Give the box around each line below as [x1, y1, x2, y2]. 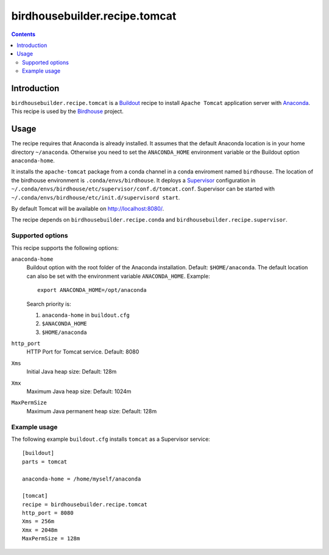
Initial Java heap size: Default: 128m [26, 368, 117, 375]
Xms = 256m [22, 518, 55, 525]
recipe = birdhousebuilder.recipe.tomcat [22, 501, 147, 508]
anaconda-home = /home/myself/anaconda [22, 475, 141, 482]
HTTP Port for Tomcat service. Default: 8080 [26, 348, 140, 355]
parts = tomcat [22, 458, 68, 465]
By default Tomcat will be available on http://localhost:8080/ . [11, 205, 164, 212]
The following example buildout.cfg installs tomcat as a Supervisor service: [11, 435, 210, 443]
